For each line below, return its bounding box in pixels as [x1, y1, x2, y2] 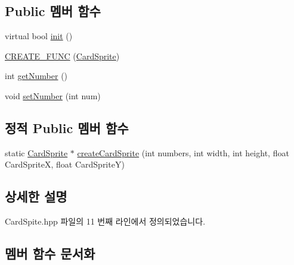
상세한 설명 [5, 187, 67, 206]
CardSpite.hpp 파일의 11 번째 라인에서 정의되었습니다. [5, 215, 206, 228]
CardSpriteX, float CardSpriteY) [5, 158, 125, 171]
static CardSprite [5, 146, 68, 159]
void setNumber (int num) [5, 89, 101, 102]
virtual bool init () [5, 30, 73, 42]
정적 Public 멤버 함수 [5, 118, 129, 137]
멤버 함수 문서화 [5, 244, 95, 263]
